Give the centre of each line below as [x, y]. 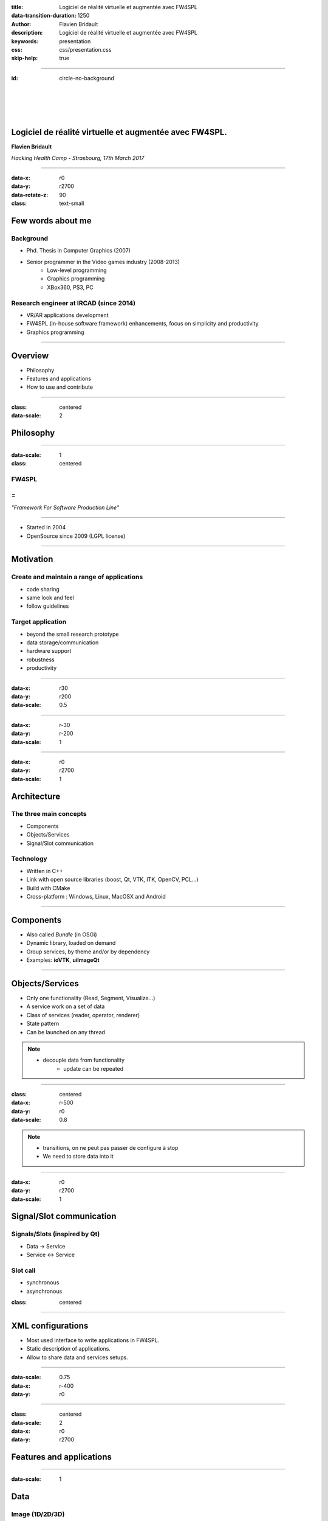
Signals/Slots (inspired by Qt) [56, 1234]
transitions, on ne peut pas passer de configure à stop [111, 1148]
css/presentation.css [85, 49]
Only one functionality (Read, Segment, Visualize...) [91, 998]
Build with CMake [48, 888]
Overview [30, 356]
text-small [72, 203]
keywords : [25, 41]
